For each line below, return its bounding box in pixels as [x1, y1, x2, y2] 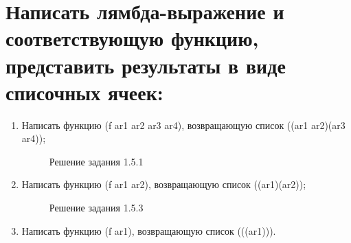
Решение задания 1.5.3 [49, 200, 144, 215]
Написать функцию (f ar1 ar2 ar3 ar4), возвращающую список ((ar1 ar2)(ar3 [21, 117, 346, 132]
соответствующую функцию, [5, 24, 259, 52]
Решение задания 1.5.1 [49, 154, 144, 168]
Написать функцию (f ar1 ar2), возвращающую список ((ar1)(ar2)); [21, 177, 306, 192]
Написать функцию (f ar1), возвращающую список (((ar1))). [21, 223, 276, 238]
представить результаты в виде [5, 51, 286, 79]
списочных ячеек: [5, 78, 163, 106]
